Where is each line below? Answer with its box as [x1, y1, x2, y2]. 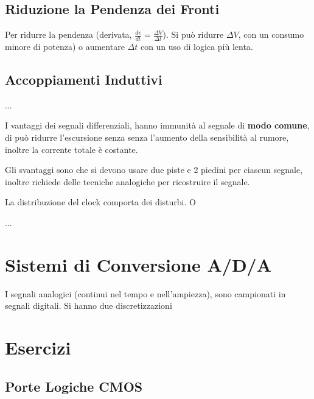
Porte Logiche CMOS [5, 376, 143, 395]
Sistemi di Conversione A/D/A [5, 252, 272, 277]
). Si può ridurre [162, 28, 224, 41]
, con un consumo [238, 28, 304, 41]
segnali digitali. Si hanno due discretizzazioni [5, 299, 172, 312]
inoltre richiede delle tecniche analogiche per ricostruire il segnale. [5, 175, 250, 188]
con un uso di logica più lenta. [140, 40, 253, 53]
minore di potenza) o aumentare [5, 40, 125, 53]
